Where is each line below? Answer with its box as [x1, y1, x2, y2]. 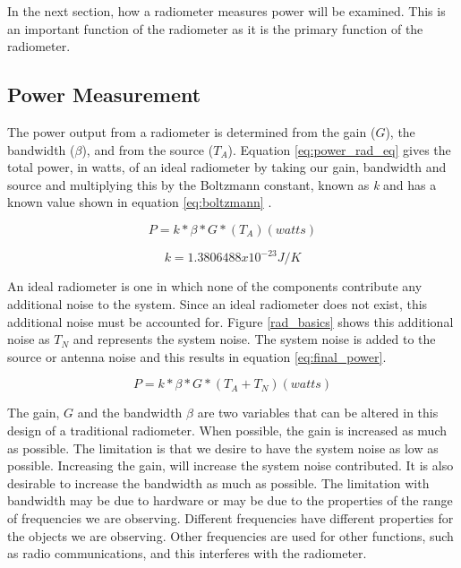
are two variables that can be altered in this [197, 403, 439, 422]
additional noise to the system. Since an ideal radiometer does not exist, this [7, 295, 428, 314]
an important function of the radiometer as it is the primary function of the [7, 19, 423, 38]
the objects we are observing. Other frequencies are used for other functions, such [7, 526, 454, 545]
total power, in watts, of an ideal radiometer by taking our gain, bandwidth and [7, 158, 447, 176]
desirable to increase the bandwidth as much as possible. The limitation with [7, 473, 430, 492]
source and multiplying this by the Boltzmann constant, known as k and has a [7, 175, 437, 194]
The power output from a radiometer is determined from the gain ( [7, 122, 376, 141]
